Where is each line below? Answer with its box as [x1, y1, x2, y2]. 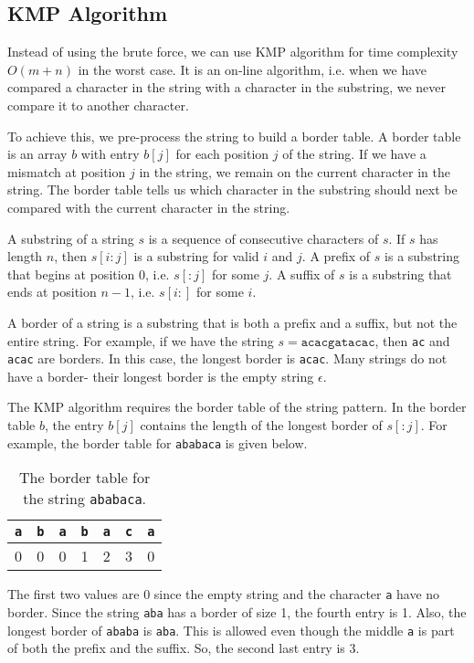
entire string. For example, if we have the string [7, 331, 274, 350]
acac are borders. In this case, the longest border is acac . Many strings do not [7, 349, 448, 368]
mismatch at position [7, 162, 126, 181]
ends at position [7, 282, 97, 301]
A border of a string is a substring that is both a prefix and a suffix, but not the [7, 312, 458, 331]
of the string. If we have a [282, 144, 427, 163]
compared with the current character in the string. [7, 197, 290, 216]
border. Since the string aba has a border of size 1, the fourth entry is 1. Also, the [7, 602, 467, 621]
